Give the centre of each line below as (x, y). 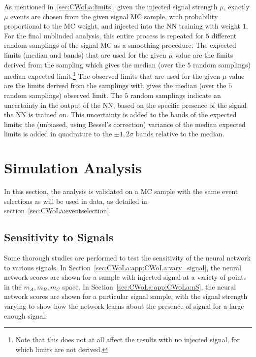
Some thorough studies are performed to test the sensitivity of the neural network (128, 258)
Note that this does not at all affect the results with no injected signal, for (128, 340)
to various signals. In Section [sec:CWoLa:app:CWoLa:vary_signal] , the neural (123, 267)
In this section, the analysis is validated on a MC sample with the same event (121, 191)
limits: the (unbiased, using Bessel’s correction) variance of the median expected (125, 124)
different (224, 35)
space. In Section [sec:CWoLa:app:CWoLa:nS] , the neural (149, 286)
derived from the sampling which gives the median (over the (95, 64)
